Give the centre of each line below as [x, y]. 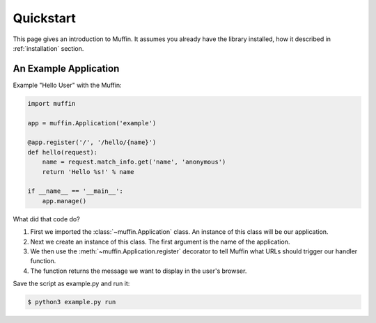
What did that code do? [46, 219]
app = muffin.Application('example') [92, 123]
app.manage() [64, 201]
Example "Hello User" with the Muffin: [67, 85]
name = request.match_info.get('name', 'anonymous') [134, 162]
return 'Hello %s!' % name [88, 172]
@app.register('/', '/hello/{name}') [92, 142]
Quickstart [45, 18]
